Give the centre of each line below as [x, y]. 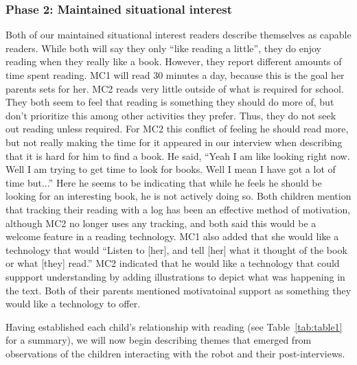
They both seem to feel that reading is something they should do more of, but [170, 102]
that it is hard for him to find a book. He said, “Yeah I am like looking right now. [178, 155]
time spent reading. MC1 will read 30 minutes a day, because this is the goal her [175, 75]
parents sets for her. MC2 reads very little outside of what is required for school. [175, 88]
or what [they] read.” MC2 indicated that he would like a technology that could [173, 263]
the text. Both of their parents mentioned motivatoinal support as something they [178, 290]
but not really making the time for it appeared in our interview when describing [174, 142]
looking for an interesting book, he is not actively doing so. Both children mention [178, 196]
